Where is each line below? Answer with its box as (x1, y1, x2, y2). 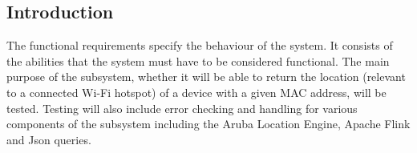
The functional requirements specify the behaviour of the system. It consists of (6, 37, 393, 54)
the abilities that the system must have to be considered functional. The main (6, 52, 390, 69)
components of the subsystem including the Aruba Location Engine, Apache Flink (6, 115, 411, 132)
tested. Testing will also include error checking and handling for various (6, 99, 358, 116)
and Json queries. (6, 131, 91, 147)
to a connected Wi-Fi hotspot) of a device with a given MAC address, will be (6, 83, 387, 100)
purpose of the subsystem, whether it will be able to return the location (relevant (6, 68, 406, 85)
